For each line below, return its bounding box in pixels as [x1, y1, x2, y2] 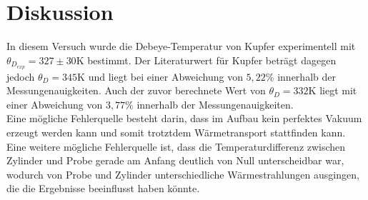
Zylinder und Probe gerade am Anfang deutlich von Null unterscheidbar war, [6, 153, 344, 168]
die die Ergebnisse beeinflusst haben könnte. [6, 181, 200, 196]
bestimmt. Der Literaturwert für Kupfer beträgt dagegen [87, 52, 337, 67]
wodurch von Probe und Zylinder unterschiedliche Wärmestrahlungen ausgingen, [6, 166, 359, 181]
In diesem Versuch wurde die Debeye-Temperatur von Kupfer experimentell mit [6, 39, 356, 54]
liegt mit [319, 83, 357, 98]
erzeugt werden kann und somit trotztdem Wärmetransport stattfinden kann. [6, 124, 346, 139]
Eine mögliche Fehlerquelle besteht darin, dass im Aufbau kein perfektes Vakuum [6, 111, 362, 126]
